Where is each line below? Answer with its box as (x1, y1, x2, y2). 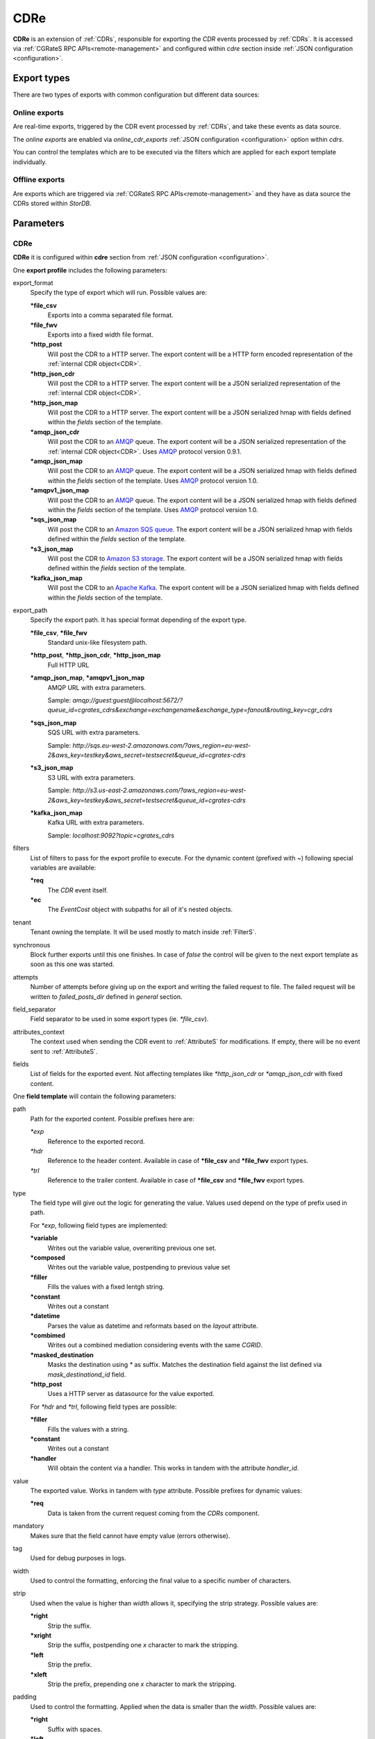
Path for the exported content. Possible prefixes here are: (30, 1114, 194, 1123)
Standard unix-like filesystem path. (47, 639, 147, 647)
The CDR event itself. (47, 885, 108, 894)
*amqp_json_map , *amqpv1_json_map (30, 673, 145, 682)
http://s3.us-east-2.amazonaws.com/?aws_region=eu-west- (72, 786, 247, 794)
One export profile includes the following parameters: (12, 266, 167, 274)
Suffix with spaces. (47, 1725, 103, 1733)
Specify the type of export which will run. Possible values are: (30, 289, 208, 297)
